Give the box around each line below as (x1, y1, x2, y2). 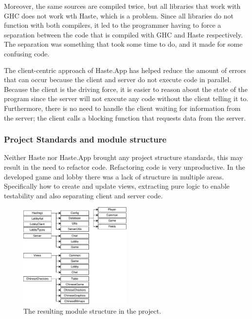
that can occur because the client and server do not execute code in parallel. (4, 74, 232, 85)
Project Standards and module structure (4, 133, 167, 145)
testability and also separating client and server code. (4, 190, 163, 200)
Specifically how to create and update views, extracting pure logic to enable (4, 181, 230, 191)
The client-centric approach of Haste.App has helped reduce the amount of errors (4, 65, 246, 75)
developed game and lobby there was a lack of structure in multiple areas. (4, 171, 224, 181)
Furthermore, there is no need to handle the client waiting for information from (4, 103, 241, 113)
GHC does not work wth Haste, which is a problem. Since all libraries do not (4, 10, 234, 20)
